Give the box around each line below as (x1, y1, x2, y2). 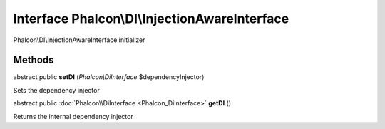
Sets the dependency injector (13, 86, 100, 94)
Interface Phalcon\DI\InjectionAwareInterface (13, 11, 289, 26)
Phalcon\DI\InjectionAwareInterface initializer (13, 36, 145, 44)
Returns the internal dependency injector (13, 112, 133, 120)
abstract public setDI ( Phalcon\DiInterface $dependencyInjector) (13, 73, 205, 81)
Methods (13, 54, 54, 66)
